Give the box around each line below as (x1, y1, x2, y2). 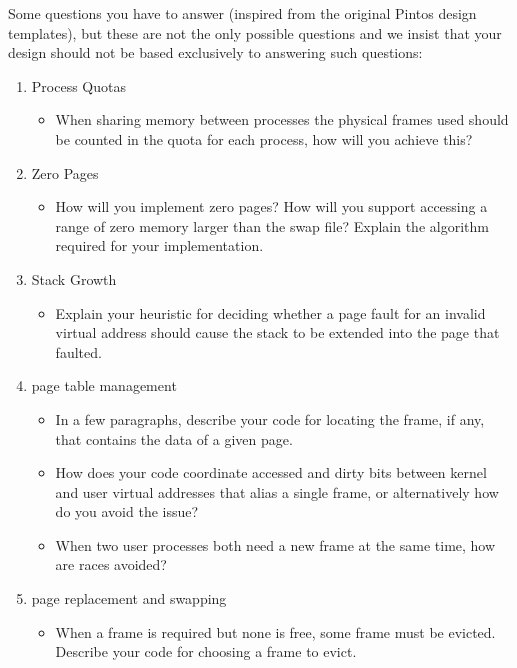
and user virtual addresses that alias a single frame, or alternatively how (55, 481, 499, 502)
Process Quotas (31, 75, 126, 96)
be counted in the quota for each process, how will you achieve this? (55, 128, 473, 149)
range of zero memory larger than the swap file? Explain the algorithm (55, 215, 489, 236)
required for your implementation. (55, 235, 264, 256)
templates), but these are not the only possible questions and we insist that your (8, 22, 502, 43)
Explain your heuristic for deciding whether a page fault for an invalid (55, 302, 486, 323)
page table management (31, 375, 177, 396)
